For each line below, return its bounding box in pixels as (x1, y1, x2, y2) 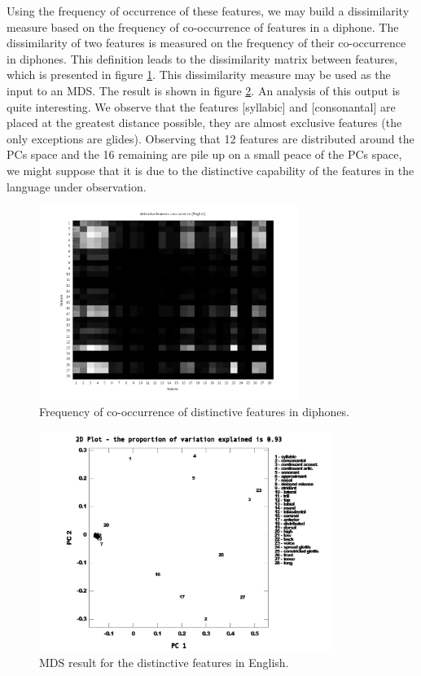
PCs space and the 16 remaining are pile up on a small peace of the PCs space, (7, 146, 402, 163)
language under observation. (7, 178, 147, 195)
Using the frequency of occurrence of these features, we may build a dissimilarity (7, 2, 410, 19)
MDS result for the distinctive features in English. (39, 654, 289, 671)
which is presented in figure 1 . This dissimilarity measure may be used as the (7, 66, 391, 83)
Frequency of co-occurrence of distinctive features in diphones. (39, 403, 349, 420)
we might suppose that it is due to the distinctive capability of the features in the (7, 161, 414, 178)
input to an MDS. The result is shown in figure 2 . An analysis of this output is (7, 81, 401, 99)
